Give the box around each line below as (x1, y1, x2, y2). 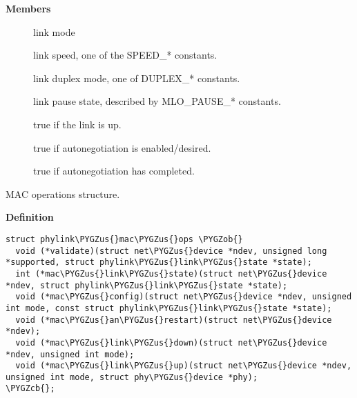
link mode (33, 24, 75, 39)
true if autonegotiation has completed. (33, 163, 195, 178)
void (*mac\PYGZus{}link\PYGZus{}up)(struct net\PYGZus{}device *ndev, (15, 361, 352, 371)
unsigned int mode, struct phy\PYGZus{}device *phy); (6, 372, 258, 382)
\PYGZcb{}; (6, 384, 55, 394)
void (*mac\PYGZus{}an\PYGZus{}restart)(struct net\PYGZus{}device (15, 315, 332, 325)
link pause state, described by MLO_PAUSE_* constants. (33, 94, 281, 108)
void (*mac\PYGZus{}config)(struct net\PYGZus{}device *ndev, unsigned (15, 292, 352, 302)
